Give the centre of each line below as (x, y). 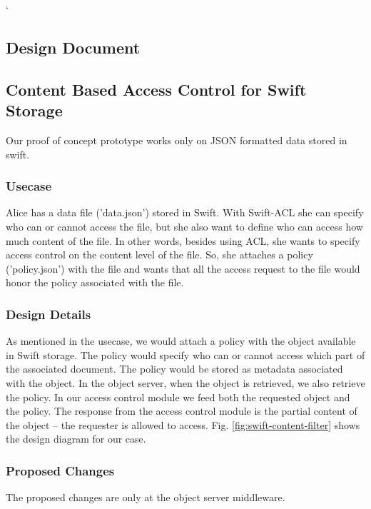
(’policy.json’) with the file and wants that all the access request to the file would (183, 268)
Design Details (49, 314)
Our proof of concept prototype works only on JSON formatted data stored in (177, 140)
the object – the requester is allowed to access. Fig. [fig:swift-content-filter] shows (183, 424)
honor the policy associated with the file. (95, 282)
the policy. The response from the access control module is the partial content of (182, 411)
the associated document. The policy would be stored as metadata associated (174, 369)
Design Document (73, 47)
